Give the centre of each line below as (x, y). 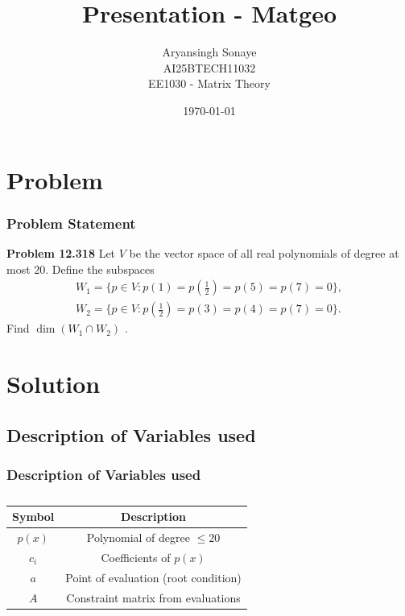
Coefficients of (136, 557)
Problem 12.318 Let (61, 252)
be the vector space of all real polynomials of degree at (264, 252)
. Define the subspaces (100, 269)
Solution (54, 383)
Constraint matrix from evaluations (153, 597)
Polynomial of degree (138, 537)
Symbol (33, 517)
